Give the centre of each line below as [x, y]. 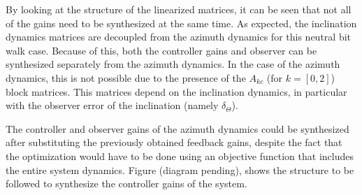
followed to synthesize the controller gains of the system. [126, 183]
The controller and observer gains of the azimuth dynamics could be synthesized [178, 128]
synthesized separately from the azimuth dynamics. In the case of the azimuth [173, 64]
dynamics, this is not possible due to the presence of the [126, 77]
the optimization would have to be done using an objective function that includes [180, 156]
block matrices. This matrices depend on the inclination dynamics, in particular [176, 91]
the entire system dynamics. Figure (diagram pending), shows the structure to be [180, 169]
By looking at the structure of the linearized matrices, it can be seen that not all [179, 9]
